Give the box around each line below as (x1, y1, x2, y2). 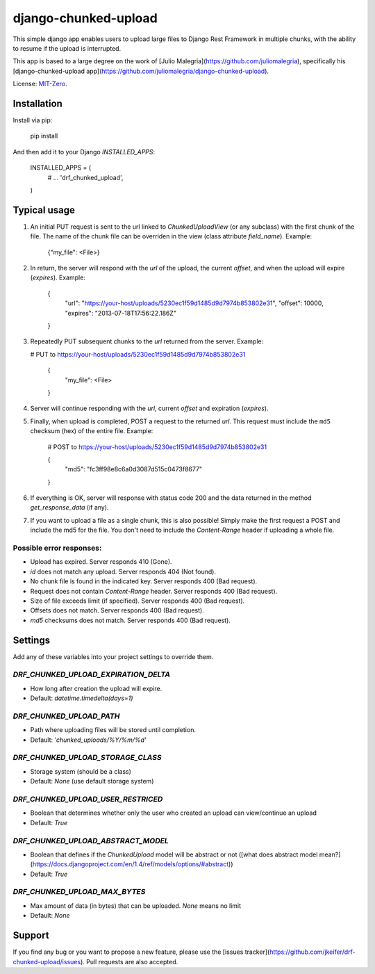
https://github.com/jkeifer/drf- (269, 948, 356, 956)
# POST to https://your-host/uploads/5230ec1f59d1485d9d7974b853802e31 (47, 442, 267, 451)
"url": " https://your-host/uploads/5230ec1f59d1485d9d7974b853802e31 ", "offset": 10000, (65, 299, 324, 307)
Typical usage (12, 204, 76, 216)
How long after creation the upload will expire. (30, 684, 162, 692)
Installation (12, 97, 62, 109)
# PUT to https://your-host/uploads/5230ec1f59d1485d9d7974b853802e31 (30, 350, 246, 358)
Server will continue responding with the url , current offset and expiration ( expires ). (30, 404, 269, 413)
